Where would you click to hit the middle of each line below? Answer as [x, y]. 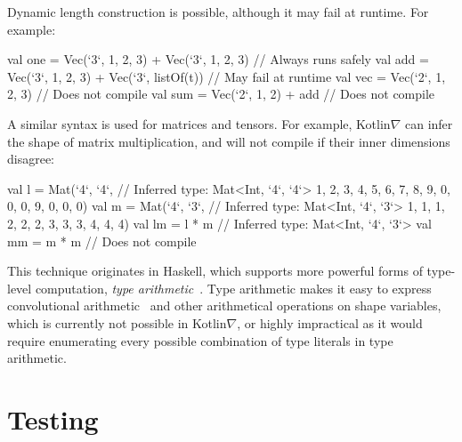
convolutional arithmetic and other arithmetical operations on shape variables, [224, 305]
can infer [429, 123]
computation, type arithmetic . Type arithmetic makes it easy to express [233, 288]
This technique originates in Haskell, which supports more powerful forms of [215, 271]
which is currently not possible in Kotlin [117, 322]
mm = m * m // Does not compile [102, 241]
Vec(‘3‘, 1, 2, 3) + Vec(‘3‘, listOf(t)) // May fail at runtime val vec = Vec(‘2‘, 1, [227, 76]
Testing [53, 418]
